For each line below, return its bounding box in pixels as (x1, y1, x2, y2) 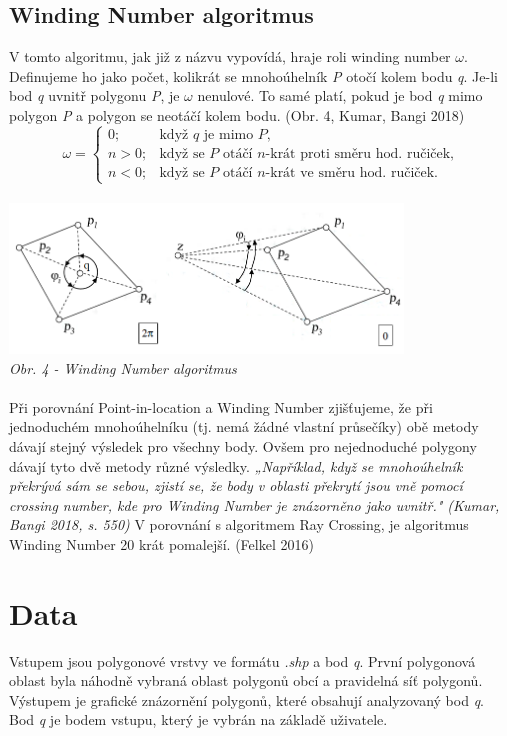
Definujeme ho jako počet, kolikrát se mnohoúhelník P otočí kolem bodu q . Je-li (9, 65, 498, 86)
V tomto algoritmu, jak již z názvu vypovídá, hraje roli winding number (9, 46, 451, 67)
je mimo (203, 127, 254, 142)
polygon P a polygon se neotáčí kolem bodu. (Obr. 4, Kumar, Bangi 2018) (9, 104, 465, 125)
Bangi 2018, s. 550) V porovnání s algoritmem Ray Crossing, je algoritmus (9, 514, 469, 535)
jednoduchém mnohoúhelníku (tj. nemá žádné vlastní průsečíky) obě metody (9, 416, 479, 437)
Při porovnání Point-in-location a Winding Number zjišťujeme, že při (9, 396, 433, 417)
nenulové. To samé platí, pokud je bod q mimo (197, 85, 483, 106)
